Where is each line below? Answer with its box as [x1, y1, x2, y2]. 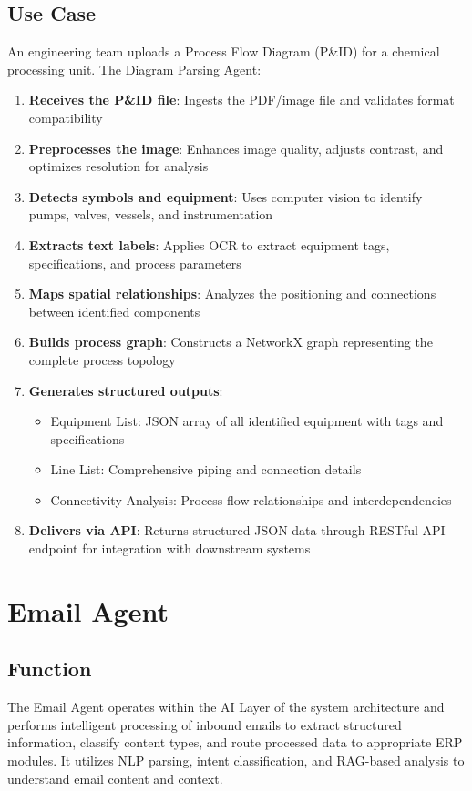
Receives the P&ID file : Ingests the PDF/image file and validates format [28, 90, 455, 109]
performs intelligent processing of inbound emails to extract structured [7, 715, 402, 734]
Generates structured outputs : [28, 380, 223, 400]
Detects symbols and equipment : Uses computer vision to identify [28, 187, 423, 206]
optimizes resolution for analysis [28, 157, 209, 176]
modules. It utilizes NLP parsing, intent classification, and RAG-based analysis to [7, 751, 465, 770]
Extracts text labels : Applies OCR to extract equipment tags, [28, 235, 390, 254]
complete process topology [28, 350, 176, 369]
